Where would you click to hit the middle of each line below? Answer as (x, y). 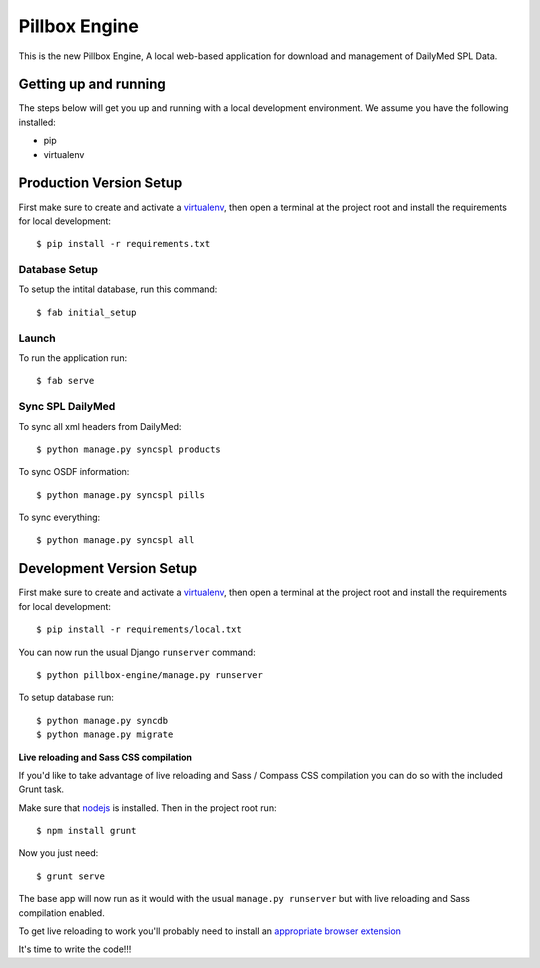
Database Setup (58, 270)
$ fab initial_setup (86, 312)
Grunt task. (41, 789)
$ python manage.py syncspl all (115, 540)
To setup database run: (66, 697)
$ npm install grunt (86, 831)
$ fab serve (65, 381)
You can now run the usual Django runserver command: (137, 652)
